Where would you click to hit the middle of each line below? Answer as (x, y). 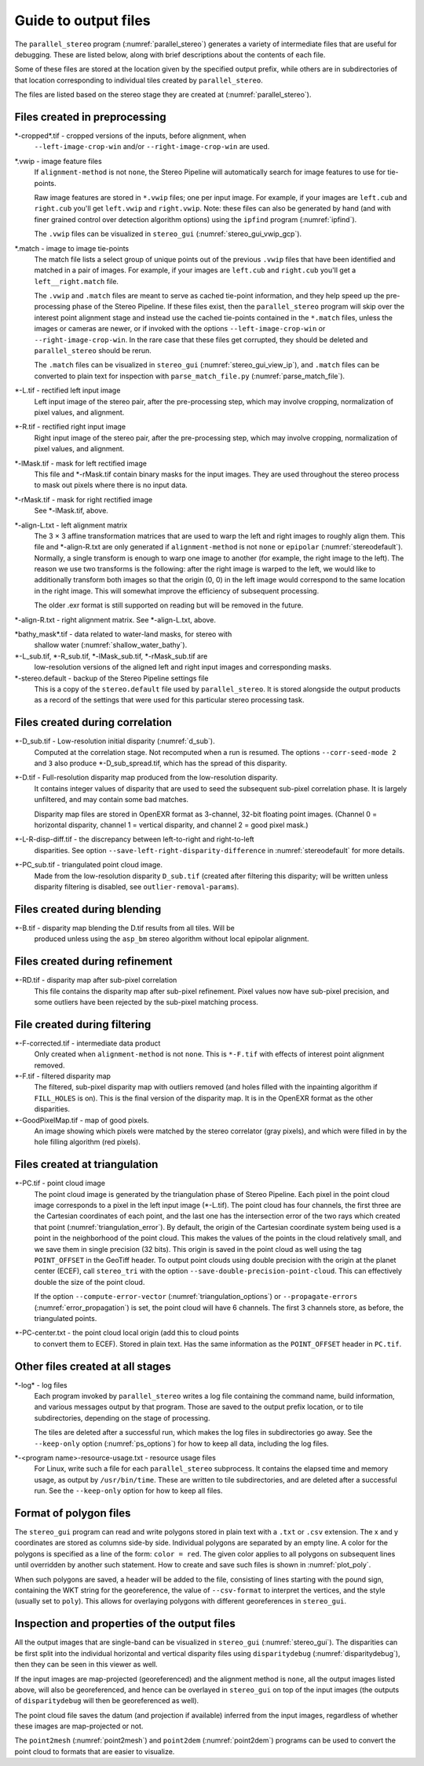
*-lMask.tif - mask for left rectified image (80, 463)
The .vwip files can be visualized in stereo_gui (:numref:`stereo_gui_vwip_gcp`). (168, 234)
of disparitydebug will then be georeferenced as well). (107, 1701)
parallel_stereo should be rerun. (93, 351)
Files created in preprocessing (90, 117)
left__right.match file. (77, 281)
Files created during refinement (93, 961)
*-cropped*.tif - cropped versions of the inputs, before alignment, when (130, 136)
